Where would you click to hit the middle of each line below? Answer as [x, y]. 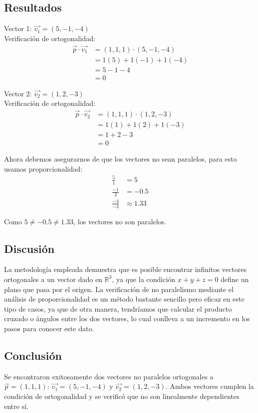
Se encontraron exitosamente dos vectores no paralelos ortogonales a [109, 376]
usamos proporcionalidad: [43, 168]
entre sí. [16, 406]
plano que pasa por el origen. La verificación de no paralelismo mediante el [119, 289]
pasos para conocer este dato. [49, 328]
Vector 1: [18, 28]
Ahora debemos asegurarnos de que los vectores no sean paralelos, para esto [120, 159]
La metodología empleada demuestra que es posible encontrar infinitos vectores [125, 269]
